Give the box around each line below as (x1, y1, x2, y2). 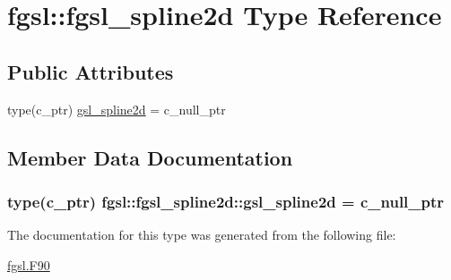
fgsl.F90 (7, 255, 50, 274)
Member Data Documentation (7, 143, 293, 171)
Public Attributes (7, 57, 174, 85)
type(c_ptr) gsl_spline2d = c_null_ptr (7, 99, 226, 118)
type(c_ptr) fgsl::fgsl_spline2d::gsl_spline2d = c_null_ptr (7, 190, 445, 212)
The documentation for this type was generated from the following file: (7, 225, 396, 244)
